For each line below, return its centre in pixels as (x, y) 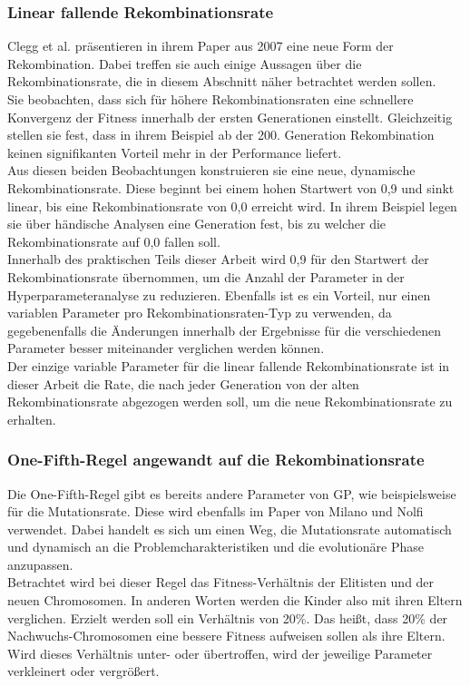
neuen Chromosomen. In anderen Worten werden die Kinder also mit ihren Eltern (235, 600)
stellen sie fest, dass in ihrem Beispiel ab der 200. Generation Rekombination (221, 135)
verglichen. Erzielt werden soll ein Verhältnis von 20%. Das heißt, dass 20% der (228, 617)
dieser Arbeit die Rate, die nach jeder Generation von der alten (183, 383)
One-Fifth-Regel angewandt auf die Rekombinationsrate (216, 460)
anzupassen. (40, 564)
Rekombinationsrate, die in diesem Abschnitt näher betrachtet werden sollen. (222, 81)
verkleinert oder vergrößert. (83, 671)
